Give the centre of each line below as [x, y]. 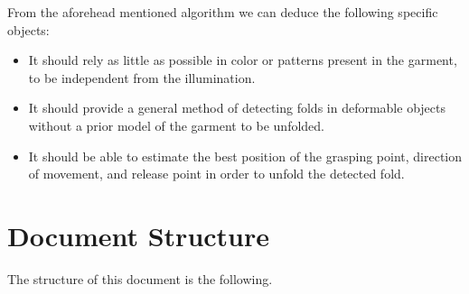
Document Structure [139, 235]
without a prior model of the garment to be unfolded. [177, 125]
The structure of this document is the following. [140, 278]
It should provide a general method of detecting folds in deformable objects [237, 108]
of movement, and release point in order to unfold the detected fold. [216, 174]
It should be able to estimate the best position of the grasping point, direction [245, 156]
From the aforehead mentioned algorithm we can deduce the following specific [223, 12]
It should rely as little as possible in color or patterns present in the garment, [243, 60]
